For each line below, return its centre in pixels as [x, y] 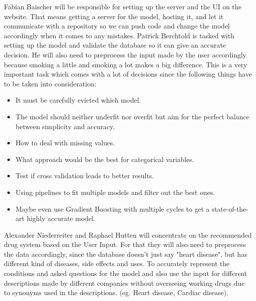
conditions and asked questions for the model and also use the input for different [126, 273]
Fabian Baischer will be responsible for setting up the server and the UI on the [123, 6]
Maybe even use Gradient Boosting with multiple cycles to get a [112, 208]
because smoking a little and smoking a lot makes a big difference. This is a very [126, 64]
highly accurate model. [61, 218]
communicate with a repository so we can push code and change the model [117, 26]
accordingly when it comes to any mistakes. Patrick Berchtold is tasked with [119, 35]
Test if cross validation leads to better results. [85, 176]
